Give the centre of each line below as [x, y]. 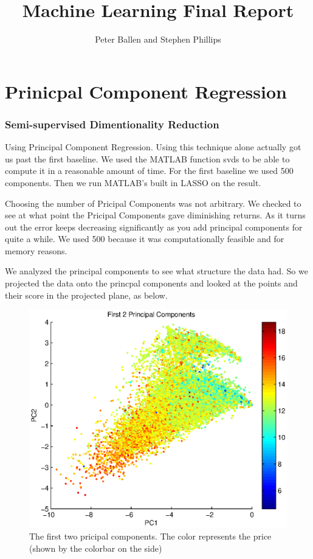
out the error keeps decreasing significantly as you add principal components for [154, 227]
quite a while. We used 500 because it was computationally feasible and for [145, 239]
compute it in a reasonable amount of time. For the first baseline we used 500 [149, 171]
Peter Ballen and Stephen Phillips [158, 39]
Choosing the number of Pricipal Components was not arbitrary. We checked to [153, 203]
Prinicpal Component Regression [146, 91]
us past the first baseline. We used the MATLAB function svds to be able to [147, 158]
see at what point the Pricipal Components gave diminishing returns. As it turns [155, 215]
